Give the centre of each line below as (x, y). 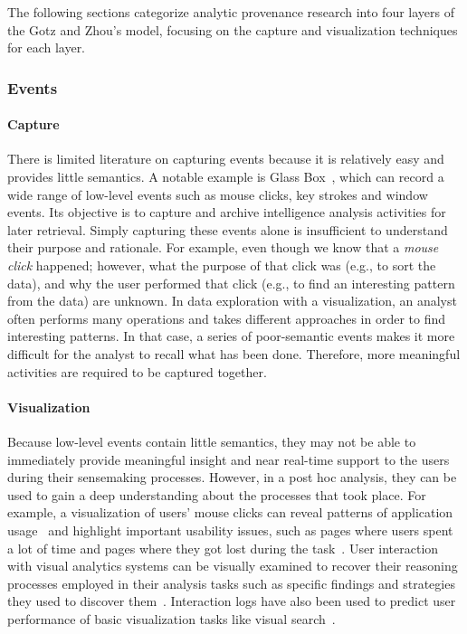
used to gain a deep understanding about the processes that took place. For (217, 494)
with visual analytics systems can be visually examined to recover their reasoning (233, 566)
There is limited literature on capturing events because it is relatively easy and (226, 159)
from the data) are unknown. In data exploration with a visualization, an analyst (232, 301)
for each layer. (47, 47)
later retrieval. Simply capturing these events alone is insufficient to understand (228, 229)
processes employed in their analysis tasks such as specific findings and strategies (231, 583)
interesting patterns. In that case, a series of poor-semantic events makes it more (231, 336)
